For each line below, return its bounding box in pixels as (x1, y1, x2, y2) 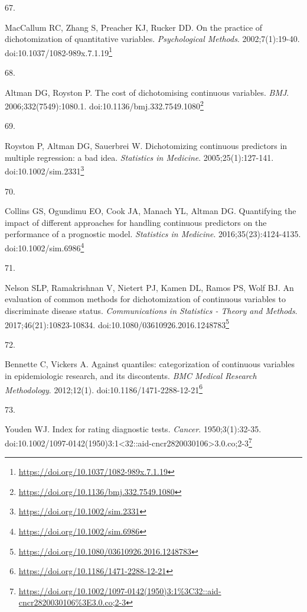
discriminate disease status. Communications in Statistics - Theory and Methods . (5, 304, 298, 316)
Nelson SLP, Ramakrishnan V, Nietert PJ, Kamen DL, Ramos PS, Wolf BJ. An (5, 281, 294, 293)
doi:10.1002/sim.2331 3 (5, 163, 84, 177)
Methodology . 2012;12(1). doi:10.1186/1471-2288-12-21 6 (5, 381, 203, 396)
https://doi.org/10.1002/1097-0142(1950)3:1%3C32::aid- (18, 584, 221, 597)
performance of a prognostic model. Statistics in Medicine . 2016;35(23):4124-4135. (5, 228, 301, 240)
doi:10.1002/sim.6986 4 (5, 239, 84, 254)
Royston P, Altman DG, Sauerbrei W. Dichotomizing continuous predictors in (5, 140, 288, 152)
